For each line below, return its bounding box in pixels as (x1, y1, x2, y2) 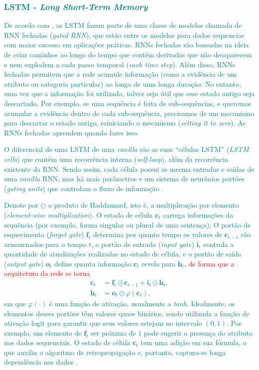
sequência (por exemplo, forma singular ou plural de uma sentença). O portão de (4, 219, 251, 230)
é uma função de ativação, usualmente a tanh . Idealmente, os (49, 298, 235, 308)
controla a (203, 239, 234, 249)
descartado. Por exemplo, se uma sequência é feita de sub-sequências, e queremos (4, 98, 252, 108)
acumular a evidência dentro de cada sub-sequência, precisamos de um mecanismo (4, 108, 255, 118)
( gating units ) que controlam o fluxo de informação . (4, 183, 164, 193)
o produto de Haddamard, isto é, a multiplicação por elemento (48, 200, 239, 210)
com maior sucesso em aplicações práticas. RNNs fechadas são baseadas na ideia (4, 39, 249, 50)
